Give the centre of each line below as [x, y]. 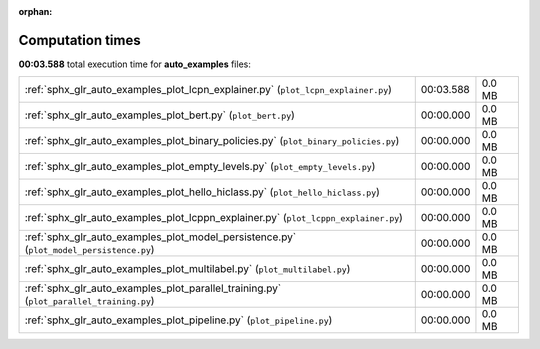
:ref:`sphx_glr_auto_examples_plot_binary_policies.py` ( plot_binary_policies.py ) [212, 141]
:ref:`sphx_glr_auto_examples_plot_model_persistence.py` [160, 237]
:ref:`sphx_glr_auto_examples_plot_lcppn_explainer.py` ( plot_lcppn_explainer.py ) [214, 218]
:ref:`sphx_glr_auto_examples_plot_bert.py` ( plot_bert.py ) [159, 115]
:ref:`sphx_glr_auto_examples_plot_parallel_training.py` [153, 288]
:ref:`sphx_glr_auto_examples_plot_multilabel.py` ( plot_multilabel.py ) [187, 269]
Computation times [79, 40]
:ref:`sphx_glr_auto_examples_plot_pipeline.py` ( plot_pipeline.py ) [178, 320]
